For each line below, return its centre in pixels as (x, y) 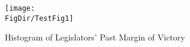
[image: (20, 8)
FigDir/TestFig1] (39, 18)
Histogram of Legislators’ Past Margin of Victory (95, 37)
